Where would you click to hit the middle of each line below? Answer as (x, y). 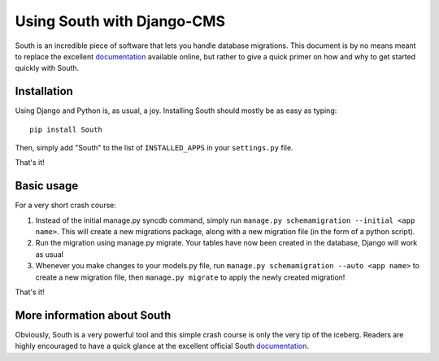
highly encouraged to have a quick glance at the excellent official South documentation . (162, 346)
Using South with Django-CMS (120, 21)
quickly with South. (47, 68)
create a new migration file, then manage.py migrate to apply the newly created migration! (190, 277)
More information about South (93, 315)
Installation (44, 91)
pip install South (66, 129)
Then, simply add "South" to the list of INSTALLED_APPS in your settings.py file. (154, 148)
